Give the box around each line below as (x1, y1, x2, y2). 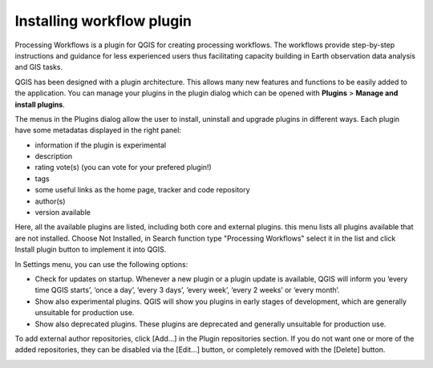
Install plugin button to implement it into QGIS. (14, 245, 167, 254)
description (34, 152, 73, 161)
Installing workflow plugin (14, 12, 192, 30)
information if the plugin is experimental (34, 140, 167, 150)
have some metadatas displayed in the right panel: (14, 125, 182, 135)
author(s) (34, 196, 66, 206)
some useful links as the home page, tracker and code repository (34, 185, 250, 195)
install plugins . (14, 99, 66, 109)
